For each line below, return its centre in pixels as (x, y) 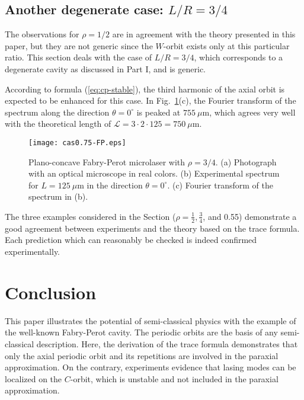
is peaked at (159, 112)
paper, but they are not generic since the (79, 45)
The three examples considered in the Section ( (90, 216)
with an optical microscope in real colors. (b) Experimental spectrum (154, 173)
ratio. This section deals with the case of (79, 57)
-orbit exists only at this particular (226, 45)
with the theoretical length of (58, 124)
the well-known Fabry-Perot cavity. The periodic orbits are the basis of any (141, 332)
